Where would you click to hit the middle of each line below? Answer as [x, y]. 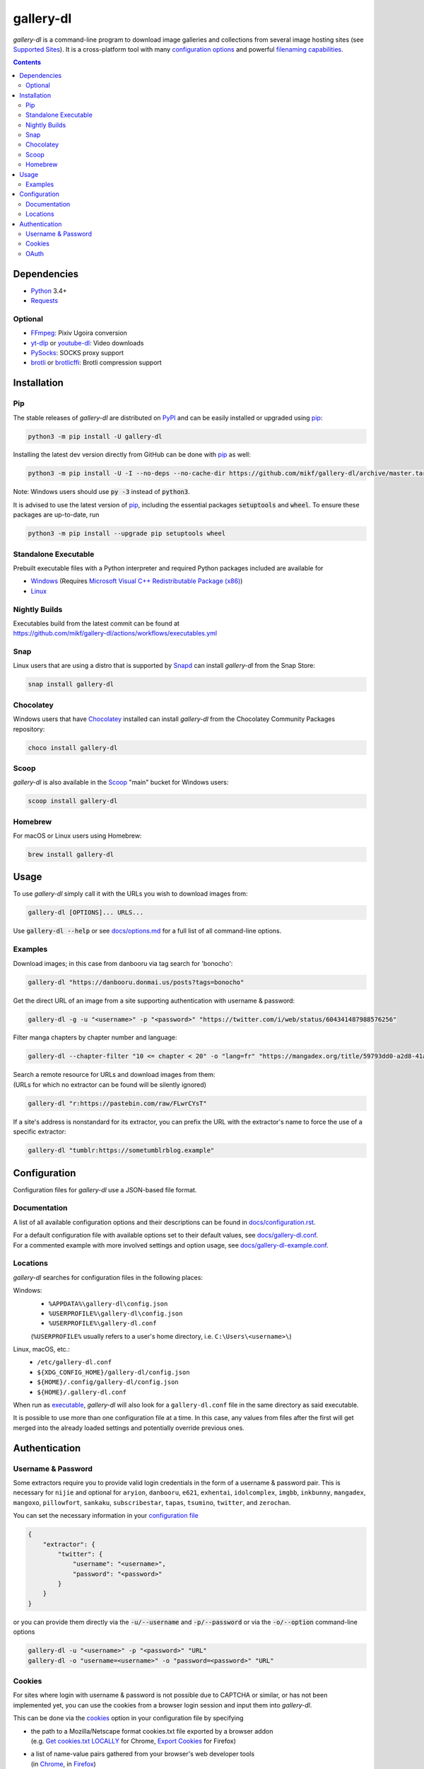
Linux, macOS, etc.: [41, 1349]
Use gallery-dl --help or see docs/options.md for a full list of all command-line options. [147, 931]
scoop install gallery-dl [73, 801]
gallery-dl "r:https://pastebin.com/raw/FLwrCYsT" [118, 1103]
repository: [29, 729]
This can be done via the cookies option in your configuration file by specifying [128, 1718]
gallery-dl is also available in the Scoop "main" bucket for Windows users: [121, 783]
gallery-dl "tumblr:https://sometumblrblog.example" [121, 1151]
